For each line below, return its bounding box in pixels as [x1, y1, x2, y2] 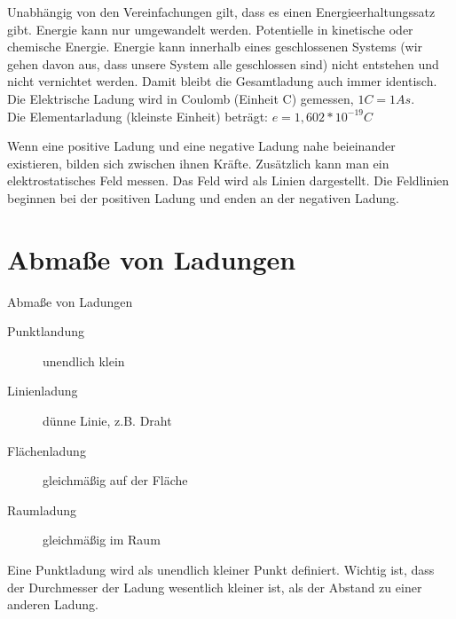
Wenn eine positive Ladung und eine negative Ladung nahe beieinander [7, 137, 396, 155]
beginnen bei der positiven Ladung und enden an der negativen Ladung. [7, 188, 400, 207]
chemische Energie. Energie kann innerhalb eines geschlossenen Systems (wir [7, 37, 423, 56]
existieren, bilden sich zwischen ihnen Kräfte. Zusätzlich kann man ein [7, 153, 389, 172]
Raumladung [7, 500, 76, 519]
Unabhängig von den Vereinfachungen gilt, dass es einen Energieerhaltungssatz [7, 3, 436, 20]
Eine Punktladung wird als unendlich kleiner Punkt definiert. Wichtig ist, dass [7, 560, 435, 578]
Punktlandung [7, 322, 84, 341]
